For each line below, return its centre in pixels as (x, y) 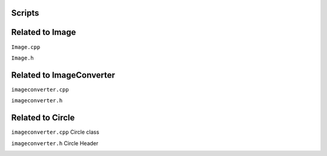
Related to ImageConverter (63, 75)
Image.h (23, 58)
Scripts (25, 13)
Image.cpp (26, 47)
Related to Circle (43, 118)
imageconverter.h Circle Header (55, 143)
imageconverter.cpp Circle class (55, 132)
